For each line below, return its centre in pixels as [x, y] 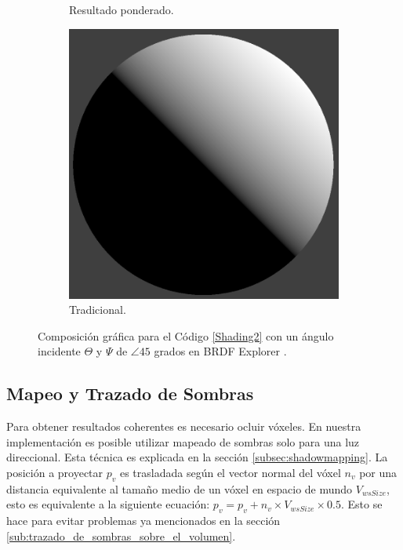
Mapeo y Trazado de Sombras [130, 393]
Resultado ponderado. [122, 9]
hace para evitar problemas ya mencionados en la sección [143, 521]
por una [378, 472]
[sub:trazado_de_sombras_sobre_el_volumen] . [121, 535]
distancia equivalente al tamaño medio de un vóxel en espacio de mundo [180, 488]
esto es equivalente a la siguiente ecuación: [108, 504]
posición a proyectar [55, 472]
